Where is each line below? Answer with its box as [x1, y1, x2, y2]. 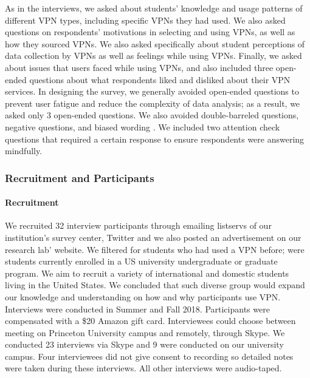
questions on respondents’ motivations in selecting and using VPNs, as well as [5, 25, 295, 38]
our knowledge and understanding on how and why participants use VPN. [5, 290, 281, 303]
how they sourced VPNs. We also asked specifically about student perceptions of [5, 37, 305, 50]
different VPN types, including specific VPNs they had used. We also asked [5, 13, 286, 26]
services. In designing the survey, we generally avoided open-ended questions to [5, 85, 299, 98]
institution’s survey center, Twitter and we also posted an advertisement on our [5, 231, 301, 243]
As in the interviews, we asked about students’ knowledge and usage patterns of [5, 2, 303, 14]
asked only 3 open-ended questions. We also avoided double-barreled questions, [5, 109, 299, 121]
